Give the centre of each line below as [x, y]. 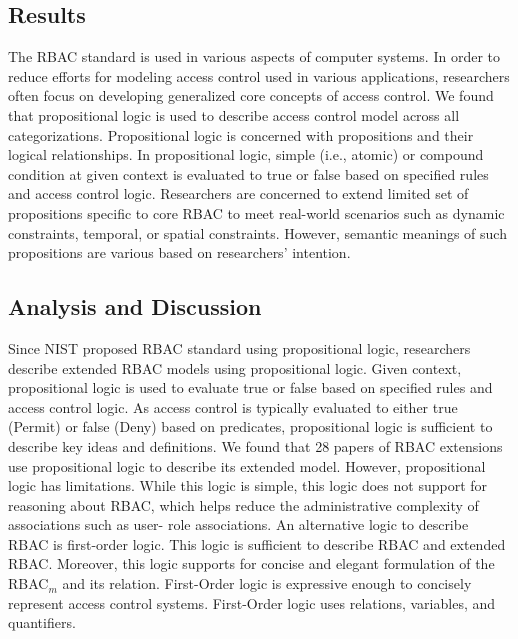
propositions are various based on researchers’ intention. [179, 252]
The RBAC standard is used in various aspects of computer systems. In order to [254, 56]
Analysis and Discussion [135, 306]
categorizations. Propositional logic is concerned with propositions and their [241, 134]
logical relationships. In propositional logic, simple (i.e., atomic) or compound [246, 154]
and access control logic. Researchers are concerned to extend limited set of [238, 193]
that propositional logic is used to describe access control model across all [234, 114]
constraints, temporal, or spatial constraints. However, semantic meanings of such [257, 232]
